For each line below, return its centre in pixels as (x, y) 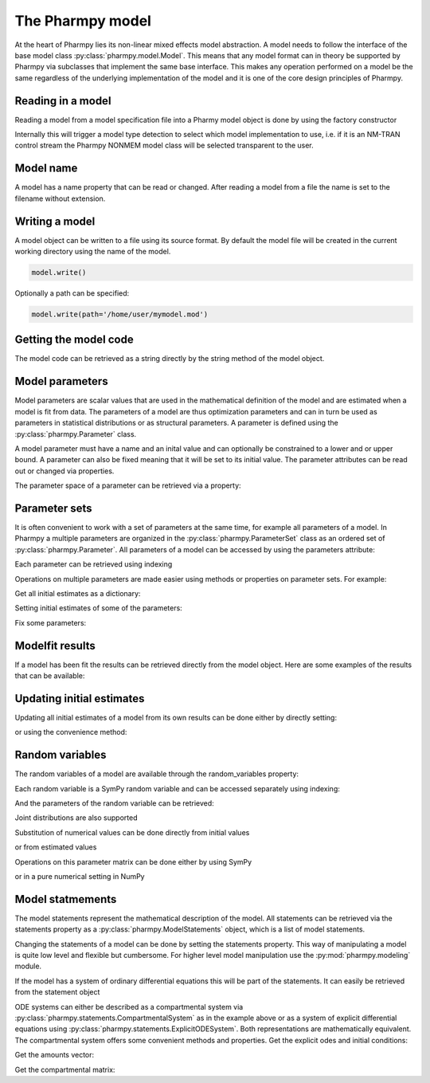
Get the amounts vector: (55, 1055)
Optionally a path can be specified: (72, 293)
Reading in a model (63, 101)
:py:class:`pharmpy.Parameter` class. (76, 434)
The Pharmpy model (83, 21)
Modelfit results (55, 645)
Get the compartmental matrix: (65, 1069)
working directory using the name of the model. (93, 251)
